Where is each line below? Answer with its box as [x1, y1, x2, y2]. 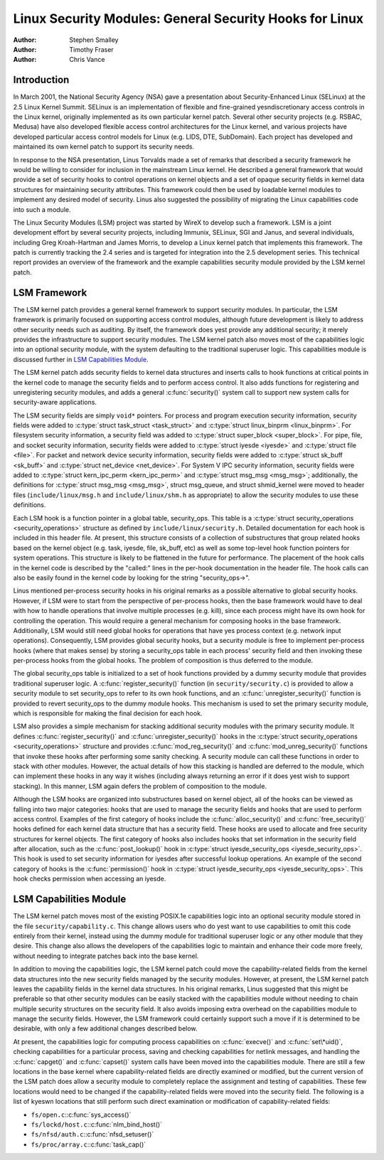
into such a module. [13, 205, 71, 213]
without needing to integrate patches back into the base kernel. [13, 952, 199, 960]
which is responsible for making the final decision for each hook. [13, 709, 203, 718]
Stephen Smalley [69, 36, 119, 44]
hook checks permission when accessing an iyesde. [13, 875, 166, 883]
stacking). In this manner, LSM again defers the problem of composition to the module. [13, 782, 267, 790]
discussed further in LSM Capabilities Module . [13, 355, 149, 363]
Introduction [13, 74, 70, 86]
